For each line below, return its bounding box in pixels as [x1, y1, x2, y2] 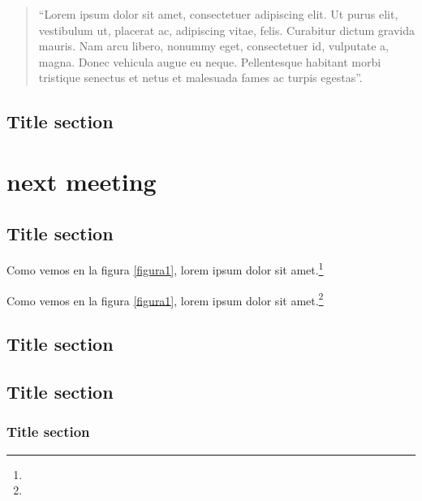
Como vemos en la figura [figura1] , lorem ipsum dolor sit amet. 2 [6, 289, 324, 309]
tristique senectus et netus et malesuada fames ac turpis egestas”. [38, 69, 363, 86]
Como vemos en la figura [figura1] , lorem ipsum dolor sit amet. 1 [6, 259, 324, 278]
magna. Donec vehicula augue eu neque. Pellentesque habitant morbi [38, 53, 381, 70]
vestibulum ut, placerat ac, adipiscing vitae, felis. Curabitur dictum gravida [38, 21, 416, 38]
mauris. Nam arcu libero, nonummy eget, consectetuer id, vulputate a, [38, 37, 389, 54]
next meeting [6, 164, 157, 197]
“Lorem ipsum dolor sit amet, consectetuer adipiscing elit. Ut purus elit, [38, 6, 398, 22]
